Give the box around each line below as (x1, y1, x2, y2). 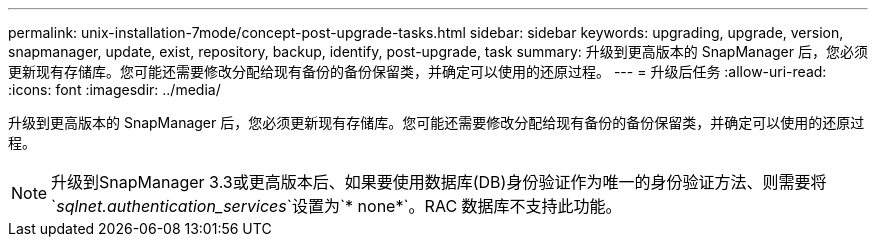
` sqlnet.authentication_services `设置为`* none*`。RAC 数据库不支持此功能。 (51, 196, 622, 216)
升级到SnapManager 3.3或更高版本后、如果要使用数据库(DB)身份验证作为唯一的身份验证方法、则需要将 (51, 172, 827, 192)
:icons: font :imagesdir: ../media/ (8, 81, 221, 98)
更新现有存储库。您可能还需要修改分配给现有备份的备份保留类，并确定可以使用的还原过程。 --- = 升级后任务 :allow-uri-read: (8, 63, 827, 80)
